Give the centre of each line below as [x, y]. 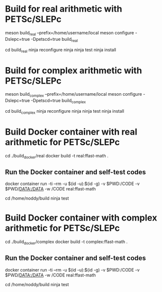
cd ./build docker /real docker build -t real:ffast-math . [57, 156]
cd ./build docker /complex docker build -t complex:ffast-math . [66, 242]
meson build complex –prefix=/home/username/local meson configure [73, 95]
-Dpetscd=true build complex [58, 101]
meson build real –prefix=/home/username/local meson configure [70, 33]
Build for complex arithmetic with [74, 70]
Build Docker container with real [71, 132]
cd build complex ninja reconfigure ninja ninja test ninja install [65, 112]
